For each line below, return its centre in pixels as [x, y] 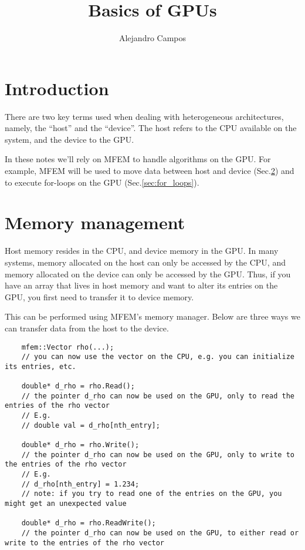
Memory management [95, 222]
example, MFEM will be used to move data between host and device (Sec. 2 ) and [150, 171]
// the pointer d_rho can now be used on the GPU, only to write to [158, 455]
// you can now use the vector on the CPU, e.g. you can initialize [158, 357]
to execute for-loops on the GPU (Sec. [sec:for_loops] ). [102, 182]
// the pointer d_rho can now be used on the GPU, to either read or [160, 533]
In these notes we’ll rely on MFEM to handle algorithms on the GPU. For [138, 159]
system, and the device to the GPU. [70, 139]
